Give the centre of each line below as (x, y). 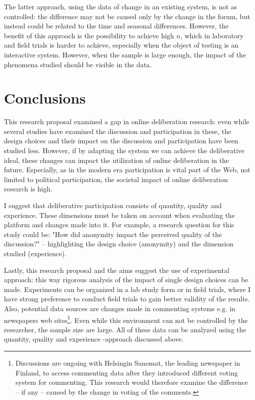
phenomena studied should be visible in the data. (78, 64)
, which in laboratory (212, 35)
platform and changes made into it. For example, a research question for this (119, 225)
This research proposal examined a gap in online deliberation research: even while (127, 121)
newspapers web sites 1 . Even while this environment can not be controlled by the (126, 319)
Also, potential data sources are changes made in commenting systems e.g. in (120, 308)
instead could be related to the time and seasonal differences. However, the (116, 26)
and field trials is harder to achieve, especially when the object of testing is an (121, 45)
